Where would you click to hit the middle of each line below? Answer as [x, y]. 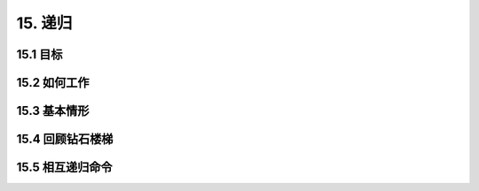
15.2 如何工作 [53, 83]
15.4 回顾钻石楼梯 [65, 139]
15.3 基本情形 [53, 111]
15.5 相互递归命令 [64, 168]
